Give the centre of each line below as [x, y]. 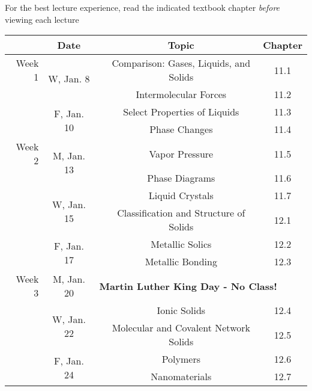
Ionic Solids [181, 310]
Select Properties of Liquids [181, 112]
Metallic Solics [181, 244]
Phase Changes [181, 129]
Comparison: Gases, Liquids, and [181, 63]
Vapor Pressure [181, 153]
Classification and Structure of [181, 213]
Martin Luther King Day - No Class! [188, 286]
